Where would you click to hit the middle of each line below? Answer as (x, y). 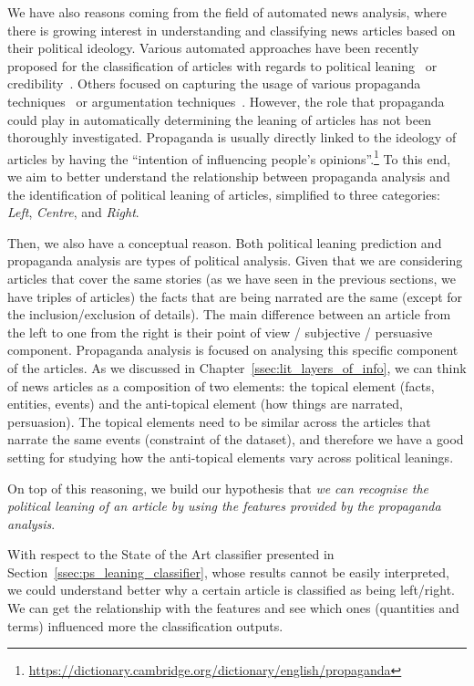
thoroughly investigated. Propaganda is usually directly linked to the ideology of (232, 137)
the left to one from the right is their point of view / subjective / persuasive (220, 332)
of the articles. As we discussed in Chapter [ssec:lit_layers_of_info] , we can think (237, 367)
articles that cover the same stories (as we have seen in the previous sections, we (232, 278)
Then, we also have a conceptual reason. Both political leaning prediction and (225, 242)
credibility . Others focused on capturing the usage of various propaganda (214, 83)
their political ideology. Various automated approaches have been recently (213, 48)
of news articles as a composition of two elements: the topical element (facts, (221, 385)
